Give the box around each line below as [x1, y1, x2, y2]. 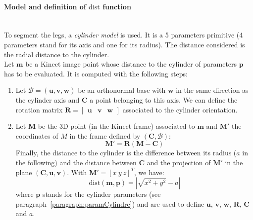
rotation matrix [15, 104, 63, 114]
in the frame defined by [69, 130, 141, 141]
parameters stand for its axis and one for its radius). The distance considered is [4, 39, 245, 49]
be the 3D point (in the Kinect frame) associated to [38, 121, 195, 131]
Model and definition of [4, 1, 86, 11]
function [102, 1, 131, 11]
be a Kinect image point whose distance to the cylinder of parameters [25, 59, 237, 69]
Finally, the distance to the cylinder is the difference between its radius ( [15, 147, 237, 158]
